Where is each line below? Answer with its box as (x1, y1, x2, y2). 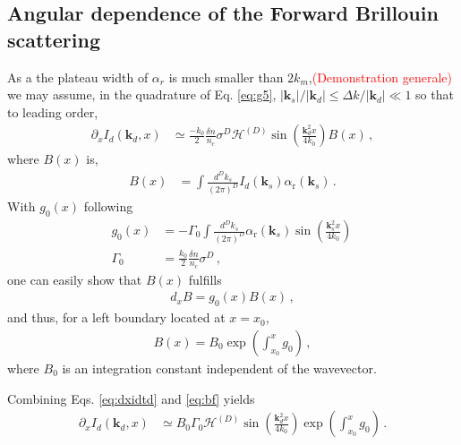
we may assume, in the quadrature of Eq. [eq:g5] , (7, 85, 277, 104)
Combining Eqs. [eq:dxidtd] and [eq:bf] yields (7, 389, 255, 407)
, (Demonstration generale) (308, 67, 452, 86)
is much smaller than (168, 67, 284, 86)
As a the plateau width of (7, 67, 149, 86)
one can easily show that (7, 270, 142, 288)
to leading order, (7, 102, 98, 121)
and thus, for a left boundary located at (7, 308, 226, 327)
